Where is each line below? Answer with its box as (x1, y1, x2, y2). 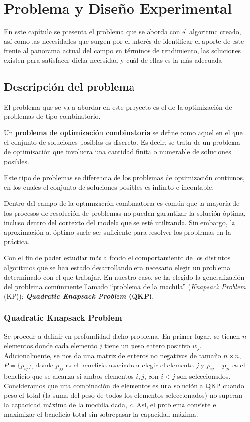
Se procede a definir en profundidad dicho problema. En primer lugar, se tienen (4, 330, 240, 341)
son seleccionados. (177, 371, 231, 381)
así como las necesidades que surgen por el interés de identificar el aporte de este (4, 36, 244, 46)
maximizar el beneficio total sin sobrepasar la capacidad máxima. (4, 409, 198, 419)
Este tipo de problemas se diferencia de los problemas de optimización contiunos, (4, 172, 245, 183)
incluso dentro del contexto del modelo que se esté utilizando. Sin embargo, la (4, 217, 235, 227)
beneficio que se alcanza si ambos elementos (4, 371, 134, 381)
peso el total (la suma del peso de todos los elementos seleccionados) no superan (4, 390, 243, 400)
